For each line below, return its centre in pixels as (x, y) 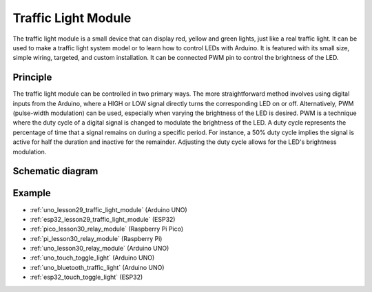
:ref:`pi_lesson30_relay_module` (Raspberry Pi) (96, 238)
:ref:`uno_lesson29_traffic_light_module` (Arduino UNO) (108, 209)
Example (32, 193)
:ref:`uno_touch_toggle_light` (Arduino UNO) (92, 258)
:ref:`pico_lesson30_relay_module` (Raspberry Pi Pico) (107, 229)
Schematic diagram (55, 171)
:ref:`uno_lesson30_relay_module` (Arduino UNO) (100, 249)
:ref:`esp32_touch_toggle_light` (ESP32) (86, 277)
